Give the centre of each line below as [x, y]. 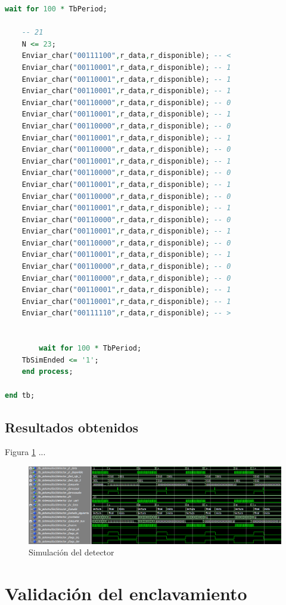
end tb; [20, 395]
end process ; [47, 372]
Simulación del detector [71, 552]
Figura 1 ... [25, 452]
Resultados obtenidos [72, 427]
